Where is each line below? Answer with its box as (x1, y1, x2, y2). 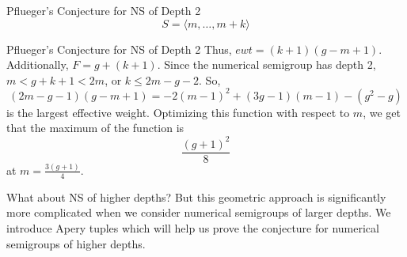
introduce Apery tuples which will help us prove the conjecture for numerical (6, 219, 379, 236)
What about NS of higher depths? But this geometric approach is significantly (6, 188, 386, 205)
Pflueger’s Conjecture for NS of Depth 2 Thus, (6, 40, 232, 57)
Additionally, (6, 56, 69, 73)
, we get (363, 104, 401, 120)
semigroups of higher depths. (6, 235, 146, 251)
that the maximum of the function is (6, 119, 184, 136)
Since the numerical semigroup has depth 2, (164, 56, 376, 73)
